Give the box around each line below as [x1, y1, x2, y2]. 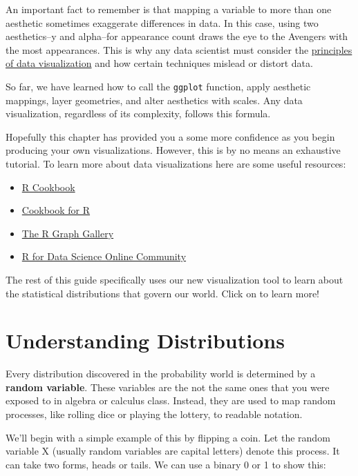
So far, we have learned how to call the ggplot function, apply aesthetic [6, 79, 311, 93]
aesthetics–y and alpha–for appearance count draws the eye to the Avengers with [6, 29, 348, 43]
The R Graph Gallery [21, 226, 114, 240]
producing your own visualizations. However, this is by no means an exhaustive [6, 143, 341, 157]
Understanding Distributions [6, 326, 285, 355]
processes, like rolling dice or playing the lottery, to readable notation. [6, 407, 303, 422]
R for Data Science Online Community [21, 249, 187, 264]
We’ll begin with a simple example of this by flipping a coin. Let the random [6, 430, 330, 444]
